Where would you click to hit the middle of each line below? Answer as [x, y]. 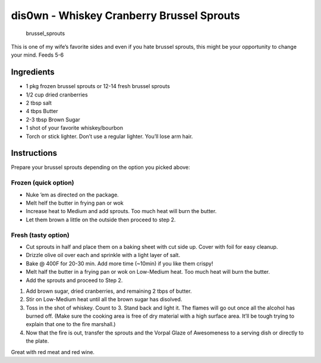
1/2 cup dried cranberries [57, 95]
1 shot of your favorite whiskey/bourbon [75, 128]
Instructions [34, 153]
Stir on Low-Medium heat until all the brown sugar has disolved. [104, 299]
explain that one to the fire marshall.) [71, 324]
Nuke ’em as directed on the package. [72, 195]
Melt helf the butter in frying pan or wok [75, 203]
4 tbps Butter [42, 111]
